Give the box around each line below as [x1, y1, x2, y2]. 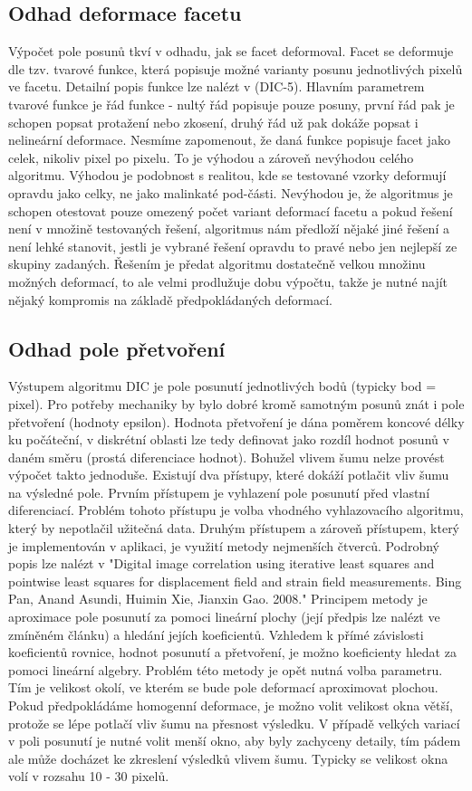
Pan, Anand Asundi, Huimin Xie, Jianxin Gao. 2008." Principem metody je [8, 589, 428, 608]
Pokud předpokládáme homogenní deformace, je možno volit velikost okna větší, [8, 696, 453, 714]
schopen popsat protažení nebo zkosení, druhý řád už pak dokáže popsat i [8, 112, 419, 131]
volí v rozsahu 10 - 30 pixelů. [8, 767, 169, 786]
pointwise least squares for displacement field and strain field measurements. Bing [8, 571, 462, 590]
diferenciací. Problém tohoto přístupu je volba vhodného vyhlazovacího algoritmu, [8, 500, 464, 519]
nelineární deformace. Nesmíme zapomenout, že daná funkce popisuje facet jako [8, 130, 450, 149]
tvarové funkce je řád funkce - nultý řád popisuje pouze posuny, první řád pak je [8, 94, 455, 113]
